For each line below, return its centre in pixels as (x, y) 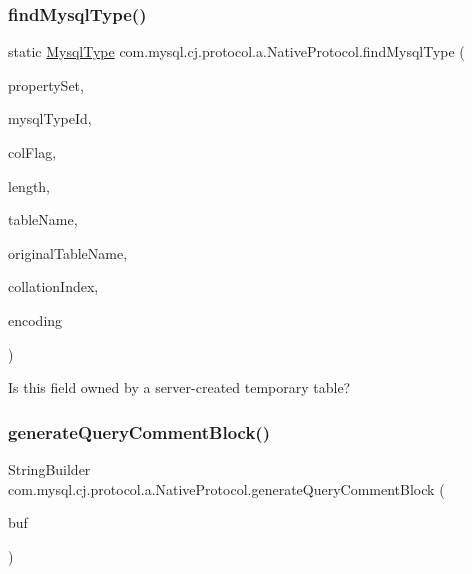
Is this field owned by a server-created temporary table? (179, 387)
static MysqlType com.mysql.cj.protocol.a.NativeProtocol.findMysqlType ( (236, 51)
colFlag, (32, 152)
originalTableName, (68, 252)
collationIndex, (53, 286)
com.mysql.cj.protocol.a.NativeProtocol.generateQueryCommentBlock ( (226, 488)
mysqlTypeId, (50, 118)
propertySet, (46, 84)
